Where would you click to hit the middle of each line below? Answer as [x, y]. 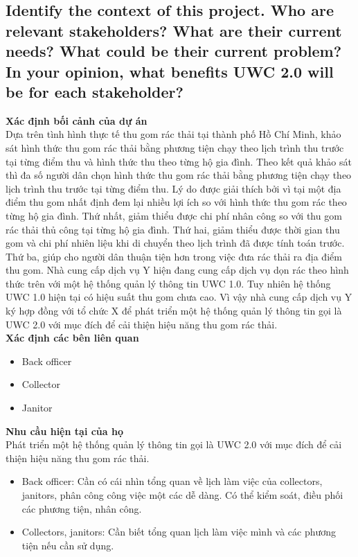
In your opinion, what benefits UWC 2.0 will [170, 71]
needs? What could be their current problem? [174, 51]
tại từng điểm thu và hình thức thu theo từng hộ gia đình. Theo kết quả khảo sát [179, 161]
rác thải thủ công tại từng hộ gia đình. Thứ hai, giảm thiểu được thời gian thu [173, 229]
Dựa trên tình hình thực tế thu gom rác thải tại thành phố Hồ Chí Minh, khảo [173, 134]
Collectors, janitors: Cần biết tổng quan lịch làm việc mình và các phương [179, 532]
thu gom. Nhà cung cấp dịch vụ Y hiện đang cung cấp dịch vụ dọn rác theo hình [177, 270]
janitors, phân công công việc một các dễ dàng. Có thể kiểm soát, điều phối [182, 495]
